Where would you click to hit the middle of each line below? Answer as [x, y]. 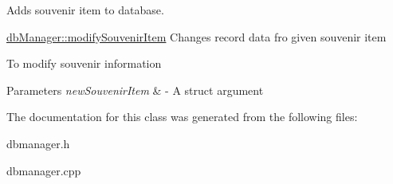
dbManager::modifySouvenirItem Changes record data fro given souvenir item [196, 36]
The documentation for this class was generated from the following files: [182, 117]
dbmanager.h [38, 143]
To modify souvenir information [84, 63]
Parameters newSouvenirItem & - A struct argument [135, 90]
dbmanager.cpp [44, 170]
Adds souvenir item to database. [85, 10]
